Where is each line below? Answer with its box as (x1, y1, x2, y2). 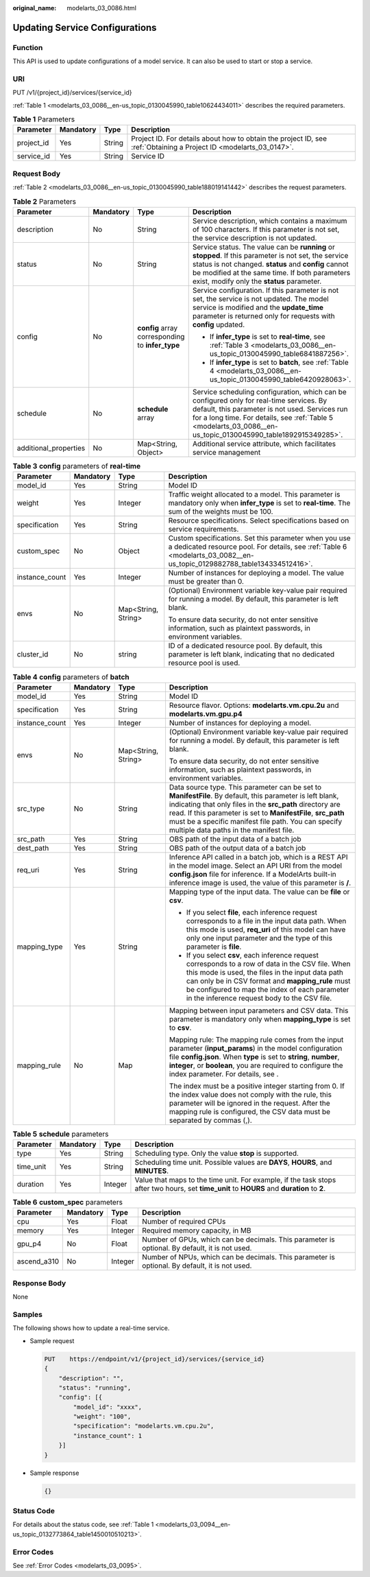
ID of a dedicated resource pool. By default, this (168, 641, 323, 651)
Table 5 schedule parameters (12, 1129, 109, 1139)
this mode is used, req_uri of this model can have (186, 925, 346, 934)
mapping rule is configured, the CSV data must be (169, 1106, 331, 1116)
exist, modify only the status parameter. (192, 276, 322, 286)
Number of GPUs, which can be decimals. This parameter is (141, 1235, 335, 1244)
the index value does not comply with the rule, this (169, 1089, 332, 1099)
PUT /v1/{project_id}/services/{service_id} (12, 88, 133, 97)
